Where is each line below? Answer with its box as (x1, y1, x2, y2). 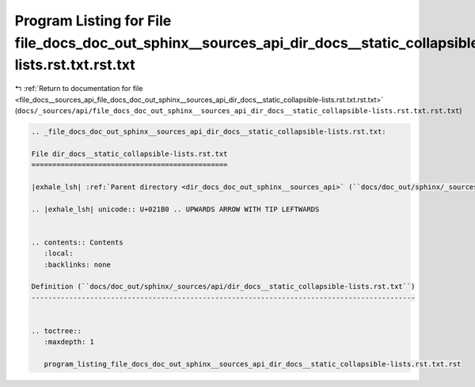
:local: (44, 249, 74, 258)
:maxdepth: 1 (44, 337, 95, 347)
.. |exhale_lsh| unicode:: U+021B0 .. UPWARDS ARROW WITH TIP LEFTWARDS (31, 204, 320, 214)
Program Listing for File (14, 12, 172, 29)
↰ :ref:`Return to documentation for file (14, 84, 143, 93)
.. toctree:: (31, 326, 82, 336)
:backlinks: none (44, 260, 111, 269)
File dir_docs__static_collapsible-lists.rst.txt (31, 149, 228, 158)
